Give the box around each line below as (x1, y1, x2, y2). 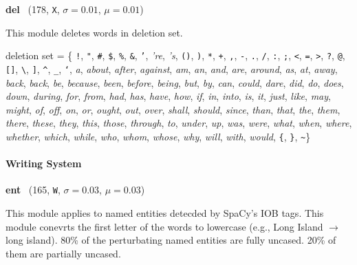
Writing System (6, 156, 82, 171)
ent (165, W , (6, 182, 61, 197)
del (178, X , (6, 2, 60, 16)
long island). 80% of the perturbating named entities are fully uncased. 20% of (6, 233, 336, 247)
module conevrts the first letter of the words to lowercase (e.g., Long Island (6, 219, 323, 233)
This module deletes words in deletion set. (6, 25, 183, 39)
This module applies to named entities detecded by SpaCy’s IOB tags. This (6, 206, 324, 220)
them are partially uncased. (6, 246, 121, 260)
